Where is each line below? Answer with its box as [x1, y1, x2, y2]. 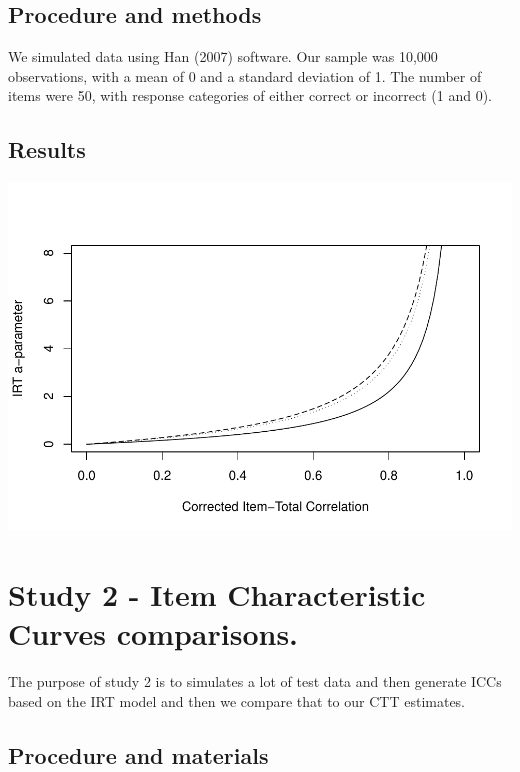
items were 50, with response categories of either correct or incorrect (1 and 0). [8, 85, 492, 106]
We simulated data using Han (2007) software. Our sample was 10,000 [8, 46, 438, 67]
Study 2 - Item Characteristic [8, 573, 426, 614]
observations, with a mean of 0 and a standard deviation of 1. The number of [8, 65, 482, 86]
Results [8, 134, 86, 165]
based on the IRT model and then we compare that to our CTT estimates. [8, 690, 466, 711]
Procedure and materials [8, 739, 269, 770]
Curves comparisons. [8, 613, 299, 654]
